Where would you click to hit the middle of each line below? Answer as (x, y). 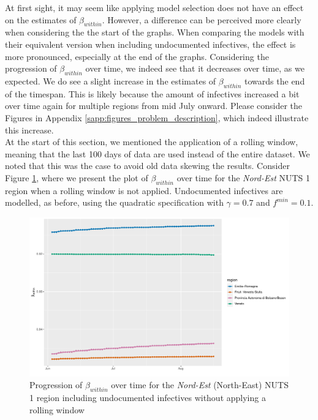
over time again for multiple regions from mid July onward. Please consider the (154, 106)
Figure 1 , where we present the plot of (77, 177)
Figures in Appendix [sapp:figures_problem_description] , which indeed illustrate (157, 117)
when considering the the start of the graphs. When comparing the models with (155, 32)
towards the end (275, 81)
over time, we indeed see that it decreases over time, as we (195, 68)
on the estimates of (41, 19)
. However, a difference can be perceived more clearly (202, 19)
